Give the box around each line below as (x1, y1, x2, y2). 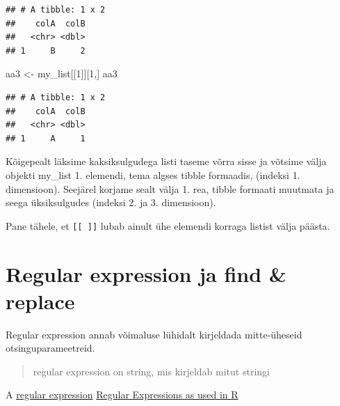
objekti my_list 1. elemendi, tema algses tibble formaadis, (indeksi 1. (6, 167, 300, 182)
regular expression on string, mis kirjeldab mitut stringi (33, 364, 270, 378)
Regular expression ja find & (6, 259, 286, 288)
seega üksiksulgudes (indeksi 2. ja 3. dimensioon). (6, 195, 216, 210)
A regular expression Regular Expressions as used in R (6, 387, 238, 402)
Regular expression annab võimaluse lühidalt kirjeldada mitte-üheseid (6, 327, 302, 341)
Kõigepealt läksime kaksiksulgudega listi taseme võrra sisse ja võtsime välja (6, 154, 327, 169)
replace (6, 286, 75, 315)
